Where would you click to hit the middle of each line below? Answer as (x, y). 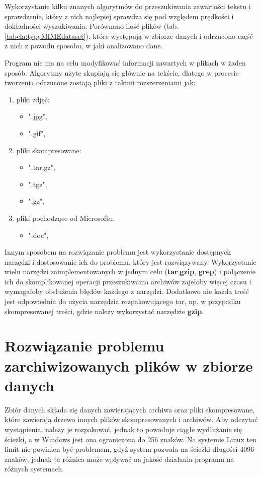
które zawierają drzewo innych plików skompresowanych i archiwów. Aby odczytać (131, 419)
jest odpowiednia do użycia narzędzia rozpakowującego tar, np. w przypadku (123, 301)
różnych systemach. (34, 469)
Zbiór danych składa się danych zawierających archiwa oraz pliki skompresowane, (130, 409)
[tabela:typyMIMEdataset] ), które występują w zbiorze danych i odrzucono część (129, 36)
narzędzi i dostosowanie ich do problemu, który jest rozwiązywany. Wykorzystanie (130, 261)
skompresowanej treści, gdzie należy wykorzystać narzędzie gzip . (104, 311)
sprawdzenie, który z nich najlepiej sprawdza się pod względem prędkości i (119, 16)
